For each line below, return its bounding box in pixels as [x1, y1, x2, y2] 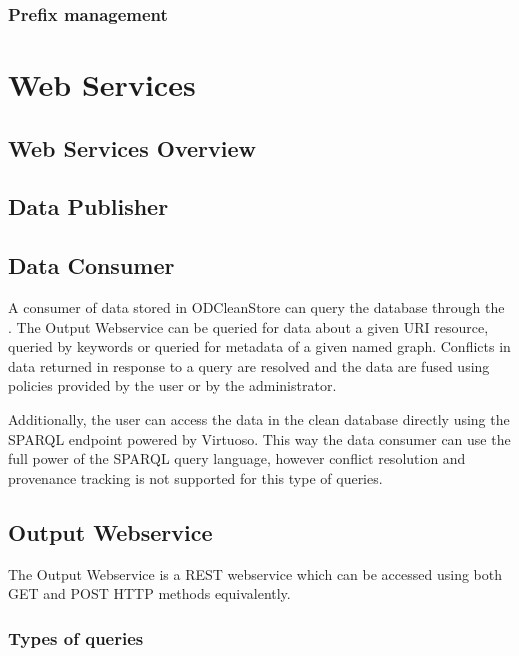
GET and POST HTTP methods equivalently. [8, 583, 291, 604]
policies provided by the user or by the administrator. [8, 375, 337, 396]
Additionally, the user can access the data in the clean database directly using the [8, 408, 510, 429]
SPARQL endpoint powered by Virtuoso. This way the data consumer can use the [8, 428, 511, 449]
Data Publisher [8, 191, 169, 222]
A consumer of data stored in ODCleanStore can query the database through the [8, 296, 505, 317]
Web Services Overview [8, 132, 256, 163]
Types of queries [8, 625, 144, 650]
